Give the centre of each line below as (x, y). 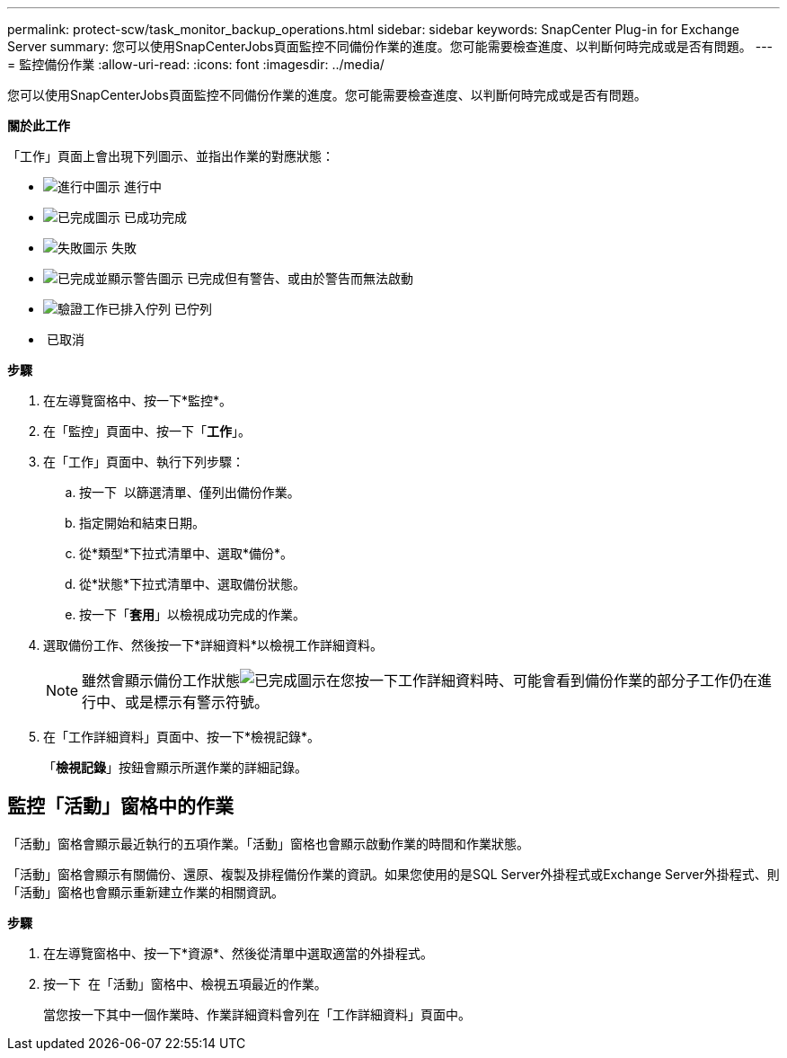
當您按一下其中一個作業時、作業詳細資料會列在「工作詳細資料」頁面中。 (257, 1014)
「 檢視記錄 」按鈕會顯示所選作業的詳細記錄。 (175, 767)
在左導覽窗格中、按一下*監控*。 (138, 400)
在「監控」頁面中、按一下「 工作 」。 (147, 431)
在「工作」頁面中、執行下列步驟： (144, 462)
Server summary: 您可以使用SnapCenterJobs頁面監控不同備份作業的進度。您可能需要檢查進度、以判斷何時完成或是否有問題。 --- (390, 46)
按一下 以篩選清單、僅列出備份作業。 (190, 492)
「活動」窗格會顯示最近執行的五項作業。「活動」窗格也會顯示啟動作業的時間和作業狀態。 (268, 843)
